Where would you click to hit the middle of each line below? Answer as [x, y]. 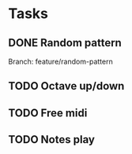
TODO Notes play [51, 139]
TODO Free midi [48, 113]
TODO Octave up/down [66, 86]
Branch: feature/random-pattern [60, 61]
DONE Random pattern [65, 43]
